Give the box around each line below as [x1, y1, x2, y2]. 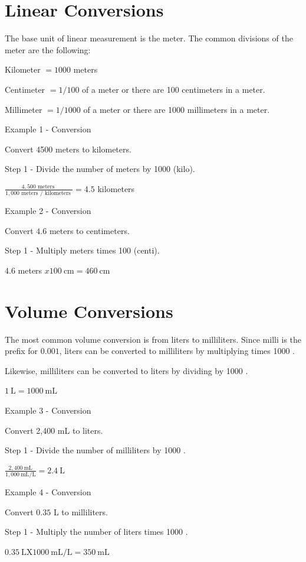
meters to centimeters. [49, 224, 130, 236]
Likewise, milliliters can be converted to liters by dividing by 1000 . [5, 364, 248, 376]
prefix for [5, 345, 38, 357]
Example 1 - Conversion [5, 123, 91, 135]
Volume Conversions [5, 298, 173, 323]
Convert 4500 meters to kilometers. [5, 142, 131, 155]
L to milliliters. [53, 505, 108, 518]
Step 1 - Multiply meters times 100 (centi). [5, 244, 160, 256]
